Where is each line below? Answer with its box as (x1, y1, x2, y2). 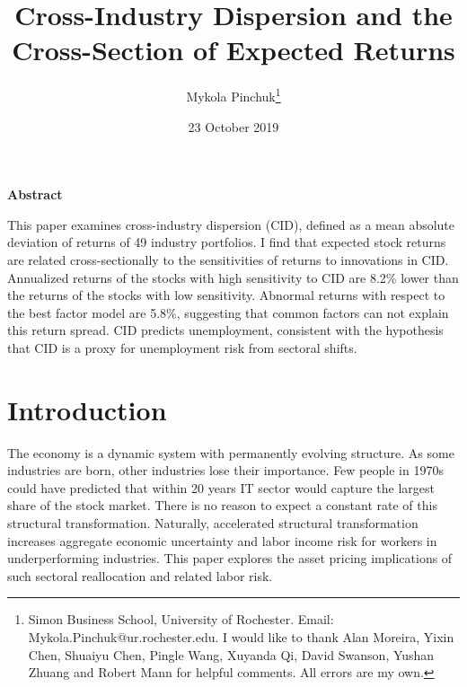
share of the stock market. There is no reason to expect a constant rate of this (7, 496, 437, 515)
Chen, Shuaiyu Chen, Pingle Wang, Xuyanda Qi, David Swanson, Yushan (28, 645, 435, 664)
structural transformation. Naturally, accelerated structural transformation (7, 514, 419, 532)
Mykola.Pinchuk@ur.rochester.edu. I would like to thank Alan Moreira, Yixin (28, 627, 454, 646)
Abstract (7, 185, 63, 204)
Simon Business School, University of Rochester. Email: (28, 610, 334, 629)
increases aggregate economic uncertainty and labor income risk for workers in (7, 531, 437, 550)
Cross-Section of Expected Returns (12, 31, 455, 68)
